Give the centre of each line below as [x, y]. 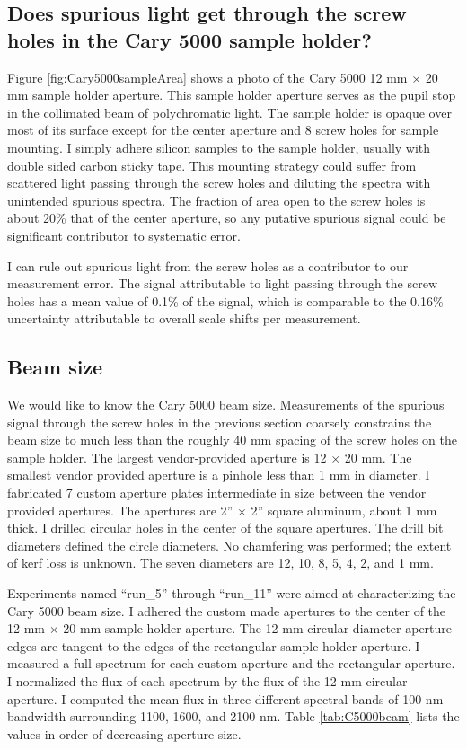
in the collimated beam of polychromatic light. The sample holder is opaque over [229, 112]
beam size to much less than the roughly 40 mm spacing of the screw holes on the [232, 440]
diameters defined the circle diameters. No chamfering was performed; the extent [229, 545]
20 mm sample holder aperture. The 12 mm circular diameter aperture [258, 628]
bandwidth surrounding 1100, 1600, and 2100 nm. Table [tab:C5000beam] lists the [233, 716]
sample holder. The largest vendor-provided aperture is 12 [167, 457]
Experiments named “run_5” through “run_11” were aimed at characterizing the [232, 593]
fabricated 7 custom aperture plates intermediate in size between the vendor [217, 493]
